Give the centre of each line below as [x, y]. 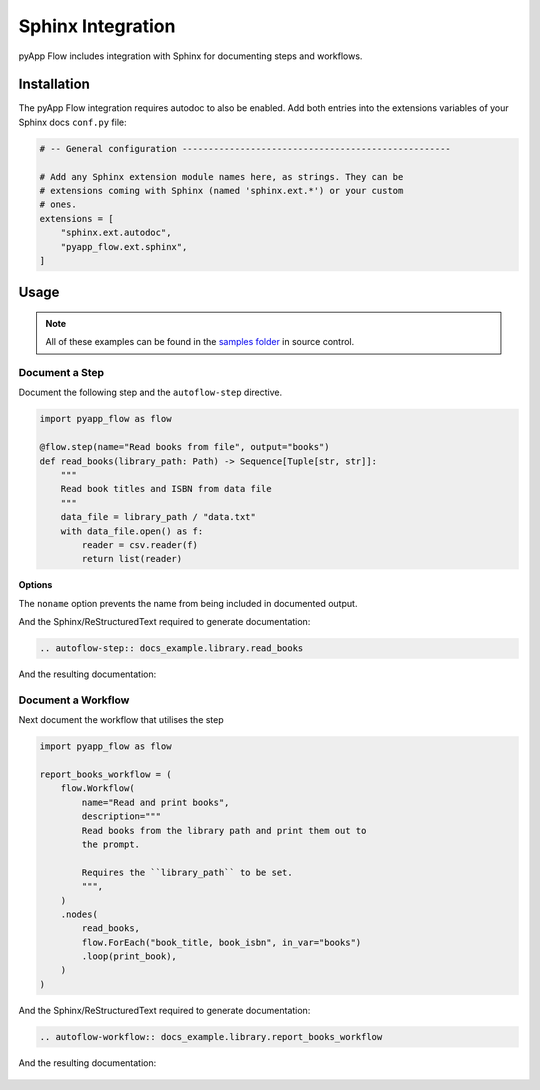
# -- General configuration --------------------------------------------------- [245, 148]
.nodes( [79, 914]
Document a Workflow [74, 700]
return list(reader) [132, 559]
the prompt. [110, 844]
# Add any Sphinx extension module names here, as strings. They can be [221, 176]
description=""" [121, 816]
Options [35, 585]
